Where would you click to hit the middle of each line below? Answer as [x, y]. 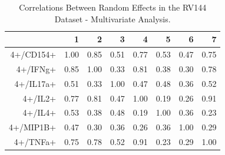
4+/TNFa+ [35, 142]
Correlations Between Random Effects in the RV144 [113, 7]
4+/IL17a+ [35, 83]
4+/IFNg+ [36, 68]
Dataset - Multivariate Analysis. [113, 18]
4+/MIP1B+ [33, 127]
